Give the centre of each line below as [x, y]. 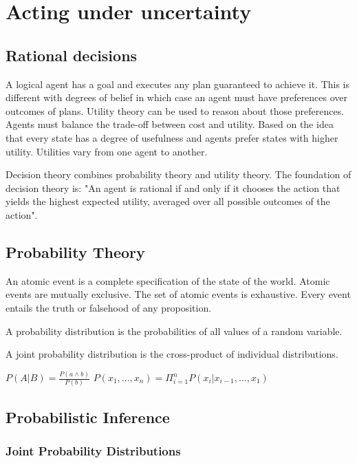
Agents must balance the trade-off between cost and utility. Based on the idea [170, 124]
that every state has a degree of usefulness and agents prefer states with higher [172, 137]
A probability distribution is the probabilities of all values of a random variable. [174, 331]
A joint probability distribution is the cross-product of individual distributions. [172, 354]
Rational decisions [72, 55]
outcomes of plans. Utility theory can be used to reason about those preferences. [175, 110]
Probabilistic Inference [88, 417]
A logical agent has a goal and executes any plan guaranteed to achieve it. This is [178, 84]
